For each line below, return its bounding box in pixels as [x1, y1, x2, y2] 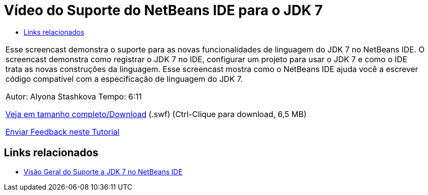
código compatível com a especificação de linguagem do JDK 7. [5, 73, 243, 84]
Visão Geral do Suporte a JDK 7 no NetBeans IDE [24, 167, 183, 176]
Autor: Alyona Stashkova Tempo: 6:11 [5, 91, 142, 101]
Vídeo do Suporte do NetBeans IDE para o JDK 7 [4, 2, 323, 19]
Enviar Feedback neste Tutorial [5, 126, 120, 137]
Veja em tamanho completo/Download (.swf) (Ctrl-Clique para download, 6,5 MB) [5, 109, 307, 119]
